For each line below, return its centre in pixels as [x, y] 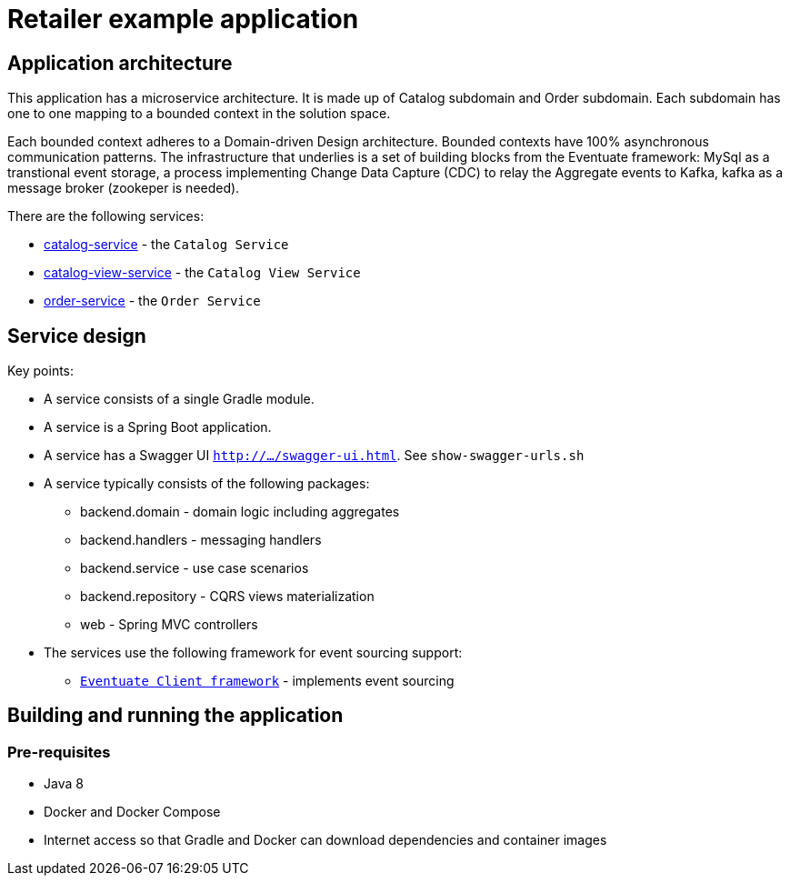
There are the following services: [106, 216]
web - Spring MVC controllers [169, 625]
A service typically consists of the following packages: [207, 484]
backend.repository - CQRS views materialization [227, 597]
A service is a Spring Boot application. [158, 427]
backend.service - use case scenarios [195, 568]
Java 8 [64, 784]
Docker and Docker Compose [132, 812]
